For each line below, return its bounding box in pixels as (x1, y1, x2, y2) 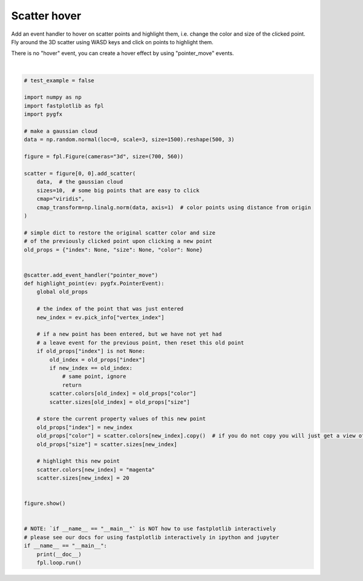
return (62, 381, 82, 388)
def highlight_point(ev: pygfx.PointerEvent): (24, 280, 165, 287)
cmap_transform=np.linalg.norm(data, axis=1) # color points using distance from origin (36, 204, 312, 211)
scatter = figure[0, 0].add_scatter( (24, 170, 136, 177)
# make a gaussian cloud (24, 128, 98, 135)
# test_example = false (24, 77, 95, 84)
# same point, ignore (62, 373, 126, 380)
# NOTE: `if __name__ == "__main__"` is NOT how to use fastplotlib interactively (24, 525, 276, 532)
